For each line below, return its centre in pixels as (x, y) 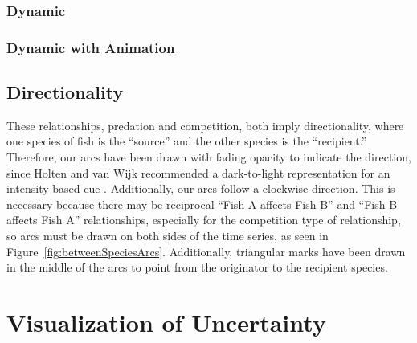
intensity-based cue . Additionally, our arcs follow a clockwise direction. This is (201, 188)
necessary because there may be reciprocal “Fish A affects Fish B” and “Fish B (202, 204)
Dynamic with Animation (91, 47)
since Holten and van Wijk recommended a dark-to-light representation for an (198, 172)
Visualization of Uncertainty (166, 323)
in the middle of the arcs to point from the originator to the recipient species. (197, 267)
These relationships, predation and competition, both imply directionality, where (205, 125)
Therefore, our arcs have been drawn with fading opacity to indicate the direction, (209, 157)
